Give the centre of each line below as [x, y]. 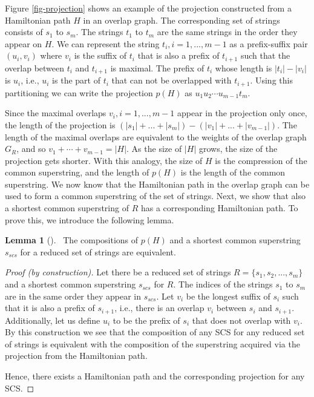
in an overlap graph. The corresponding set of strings [182, 20]
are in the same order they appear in [73, 296]
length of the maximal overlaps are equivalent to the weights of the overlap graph [156, 136]
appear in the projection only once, [242, 113]
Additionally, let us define [53, 320]
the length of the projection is [60, 124]
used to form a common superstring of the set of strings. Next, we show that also [155, 196]
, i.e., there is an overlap [159, 308]
